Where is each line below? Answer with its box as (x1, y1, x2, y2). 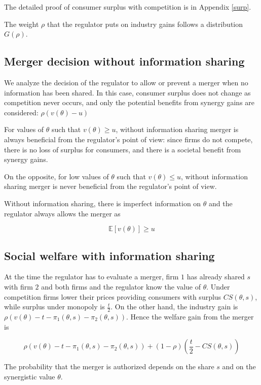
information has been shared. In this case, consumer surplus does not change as (4, 87, 251, 98)
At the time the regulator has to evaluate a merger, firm (4, 271, 179, 282)
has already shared (187, 271, 245, 282)
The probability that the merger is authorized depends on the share (4, 361, 214, 372)
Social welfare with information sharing (4, 247, 215, 263)
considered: (4, 107, 39, 117)
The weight (4, 18, 39, 29)
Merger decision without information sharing (4, 53, 245, 69)
